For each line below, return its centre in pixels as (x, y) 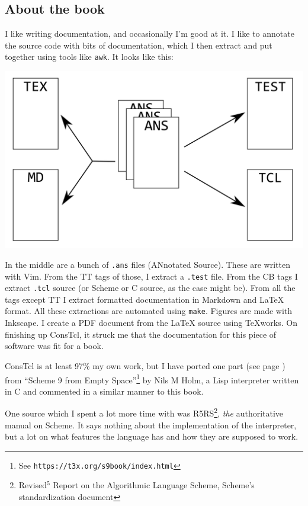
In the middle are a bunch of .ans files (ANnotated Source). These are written (148, 264)
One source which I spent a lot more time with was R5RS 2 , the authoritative (144, 412)
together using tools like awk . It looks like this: (89, 57)
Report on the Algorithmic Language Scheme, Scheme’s (154, 485)
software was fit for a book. (54, 346)
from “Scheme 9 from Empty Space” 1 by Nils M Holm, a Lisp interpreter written (152, 379)
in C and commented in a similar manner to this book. (104, 391)
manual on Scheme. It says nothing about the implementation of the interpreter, (151, 425)
